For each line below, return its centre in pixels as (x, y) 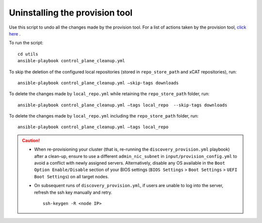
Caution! (31, 140)
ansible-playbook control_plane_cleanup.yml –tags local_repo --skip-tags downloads (123, 105)
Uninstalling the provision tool (71, 13)
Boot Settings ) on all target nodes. (72, 176)
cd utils (28, 54)
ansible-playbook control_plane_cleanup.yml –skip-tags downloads (98, 83)
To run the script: (26, 43)
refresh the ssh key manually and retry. (73, 192)
